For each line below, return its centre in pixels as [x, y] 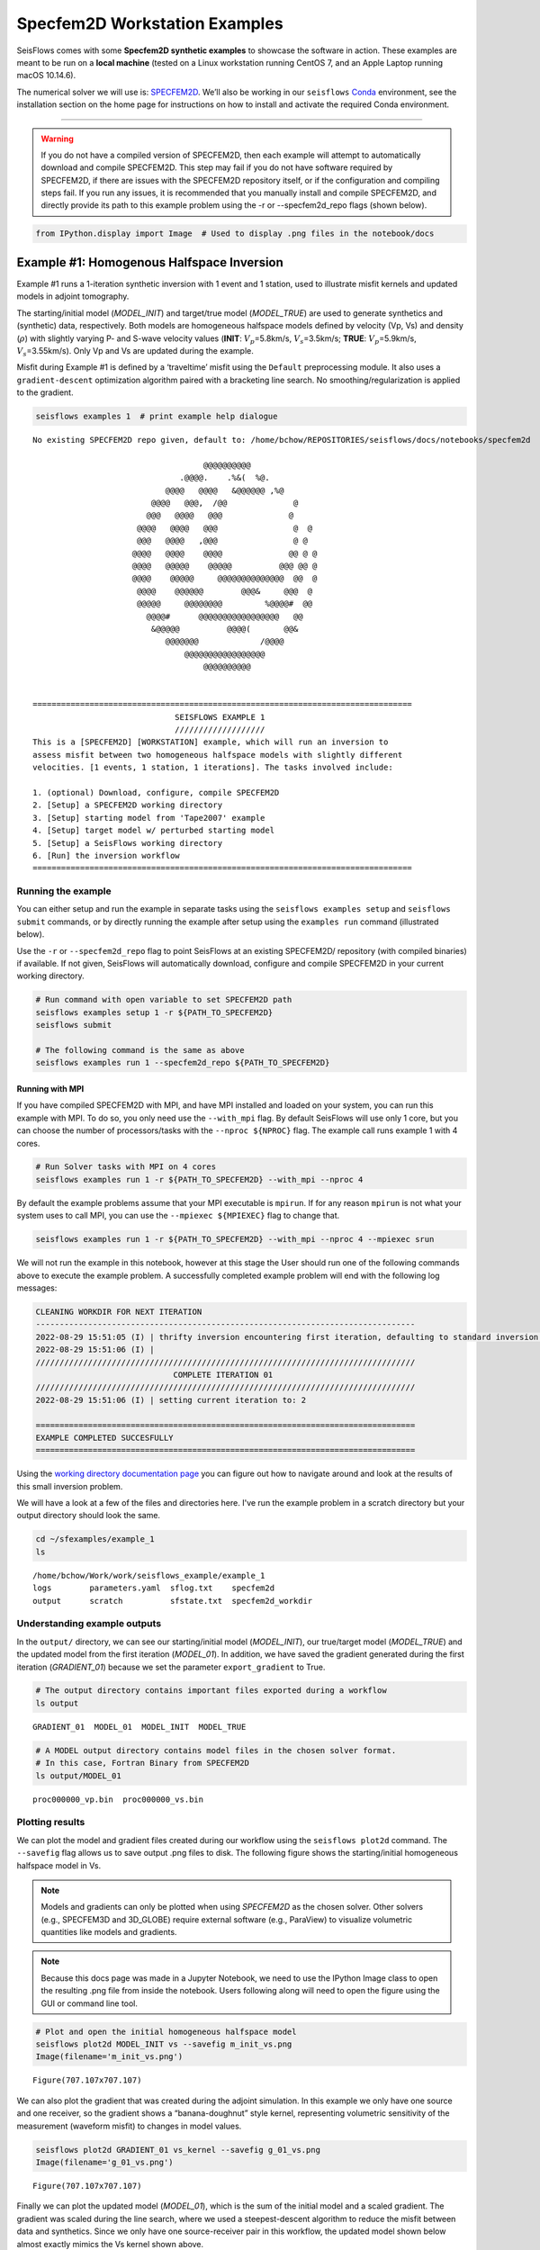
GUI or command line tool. [90, 2003]
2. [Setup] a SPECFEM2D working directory [128, 805]
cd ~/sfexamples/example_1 [95, 1539]
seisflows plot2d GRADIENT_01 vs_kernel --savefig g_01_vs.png [178, 2150]
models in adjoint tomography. [73, 296]
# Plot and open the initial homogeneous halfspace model [166, 2031]
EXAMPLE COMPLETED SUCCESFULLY [105, 1437]
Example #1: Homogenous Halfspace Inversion [150, 262]
